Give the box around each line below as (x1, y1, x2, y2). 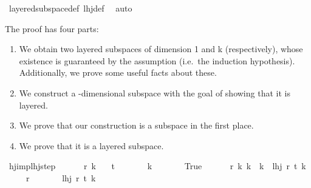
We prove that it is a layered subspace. (19, 139, 164, 152)
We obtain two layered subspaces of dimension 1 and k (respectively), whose (19, 42, 303, 55)
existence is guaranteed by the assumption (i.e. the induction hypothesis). (19, 54, 295, 67)
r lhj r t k (26, 171, 96, 184)
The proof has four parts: (5, 22, 99, 35)
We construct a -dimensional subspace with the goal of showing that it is (19, 86, 290, 99)
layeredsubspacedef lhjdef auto (9, 2, 132, 14)
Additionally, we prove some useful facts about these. (19, 66, 217, 79)
